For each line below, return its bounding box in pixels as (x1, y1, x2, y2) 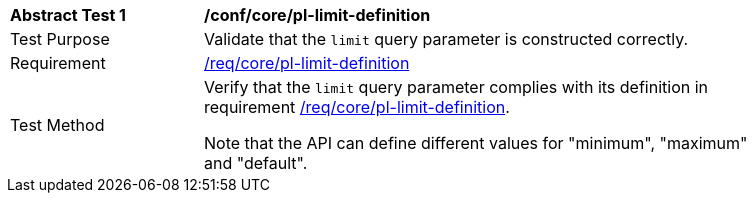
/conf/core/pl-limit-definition (204, 5, 431, 25)
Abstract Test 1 (10, 5, 126, 25)
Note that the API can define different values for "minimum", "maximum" (204, 133, 748, 153)
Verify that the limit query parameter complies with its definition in (204, 77, 709, 97)
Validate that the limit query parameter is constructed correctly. (204, 29, 689, 49)
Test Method (10, 115, 105, 135)
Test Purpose (10, 29, 110, 49)
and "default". (204, 153, 308, 173)
